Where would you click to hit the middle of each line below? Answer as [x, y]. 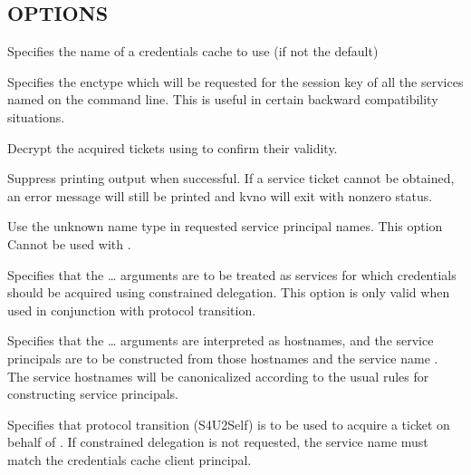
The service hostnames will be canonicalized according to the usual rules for [218, 376]
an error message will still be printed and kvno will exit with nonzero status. [220, 195]
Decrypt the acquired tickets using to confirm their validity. [173, 147]
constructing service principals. [93, 394]
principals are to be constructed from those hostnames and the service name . [223, 358]
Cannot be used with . [69, 243]
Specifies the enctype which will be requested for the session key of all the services [235, 81]
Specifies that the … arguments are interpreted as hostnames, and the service [221, 340]
